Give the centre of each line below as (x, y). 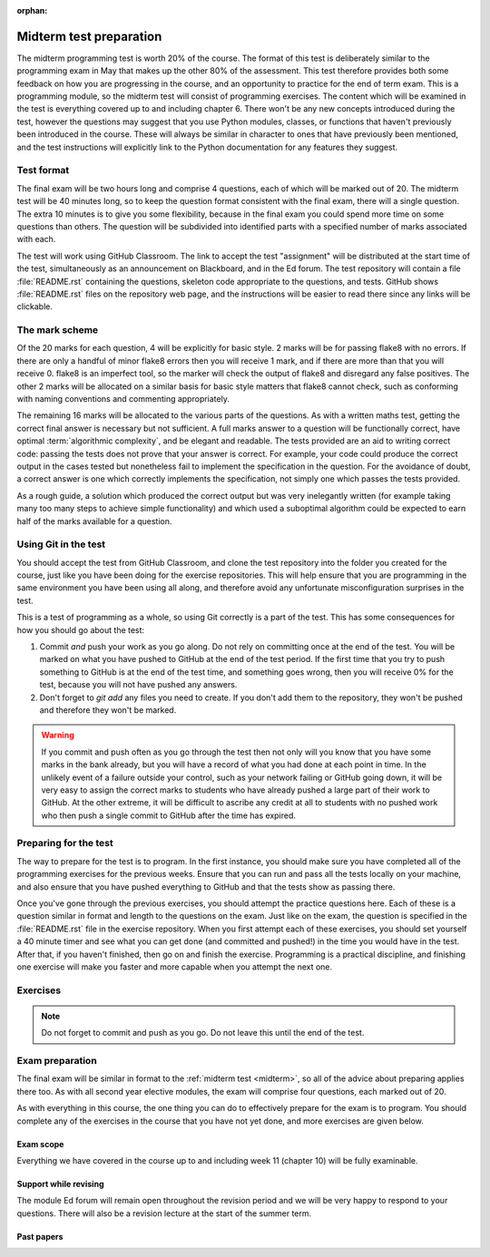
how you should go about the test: (81, 629)
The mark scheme (58, 330)
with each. (36, 239)
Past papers (40, 1236)
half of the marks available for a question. (94, 521)
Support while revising (60, 1184)
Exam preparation (57, 1061)
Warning (58, 736)
